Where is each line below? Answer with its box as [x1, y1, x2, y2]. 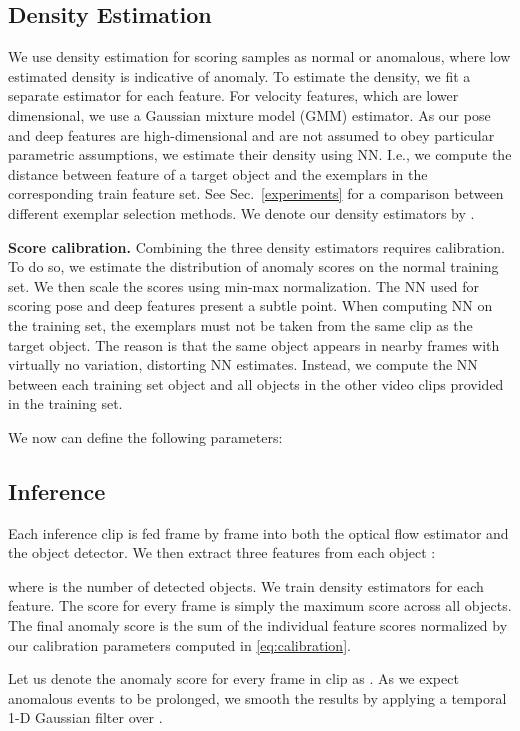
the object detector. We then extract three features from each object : [8, 542, 436, 563]
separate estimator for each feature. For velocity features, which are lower [8, 85, 459, 106]
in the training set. [8, 393, 123, 414]
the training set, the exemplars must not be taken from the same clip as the [8, 314, 473, 335]
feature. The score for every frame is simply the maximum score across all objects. [8, 595, 512, 616]
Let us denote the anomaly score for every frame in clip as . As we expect [8, 668, 459, 689]
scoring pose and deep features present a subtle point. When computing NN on [8, 295, 493, 316]
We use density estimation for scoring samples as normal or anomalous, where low [8, 46, 511, 67]
